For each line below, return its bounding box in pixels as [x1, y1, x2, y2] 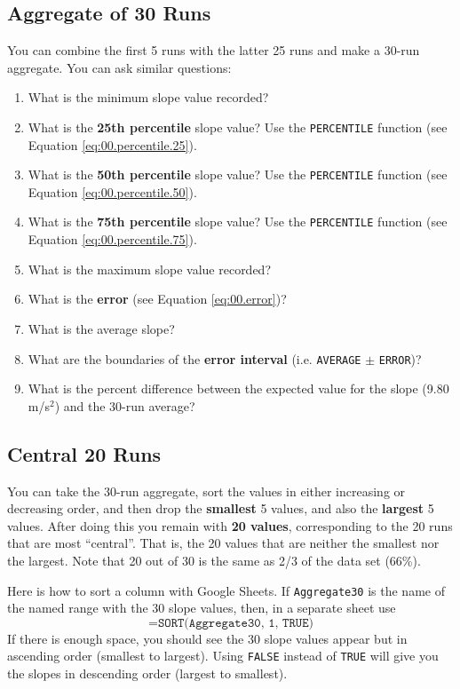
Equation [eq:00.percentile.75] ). [28, 230, 197, 249]
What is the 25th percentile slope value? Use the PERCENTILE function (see [28, 117, 448, 136]
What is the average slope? [28, 319, 175, 337]
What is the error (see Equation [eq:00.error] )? [28, 289, 287, 308]
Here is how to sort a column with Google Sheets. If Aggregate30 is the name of [7, 581, 445, 599]
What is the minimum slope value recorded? [28, 88, 269, 107]
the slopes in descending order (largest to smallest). [7, 664, 288, 683]
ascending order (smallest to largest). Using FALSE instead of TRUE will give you [7, 646, 439, 665]
